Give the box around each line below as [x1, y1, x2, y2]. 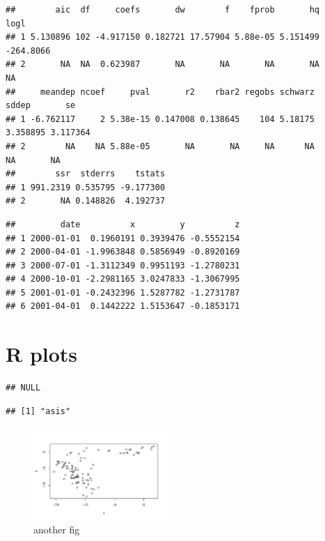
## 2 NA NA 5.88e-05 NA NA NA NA [6, 141, 315, 151]
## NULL [6, 383, 41, 393]
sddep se [6, 100, 76, 111]
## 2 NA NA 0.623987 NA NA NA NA [6, 59, 320, 70]
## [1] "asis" [6, 406, 71, 416]
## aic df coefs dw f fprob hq [6, 5, 320, 15]
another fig [33, 522, 80, 537]
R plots [6, 340, 78, 368]
